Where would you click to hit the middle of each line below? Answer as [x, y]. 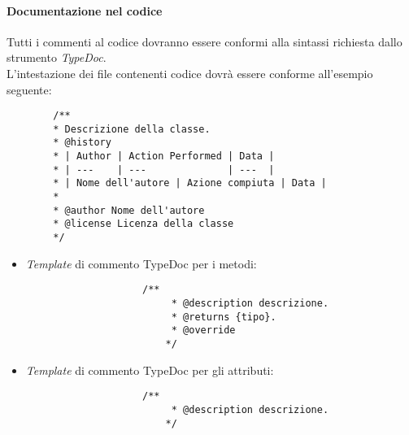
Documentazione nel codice [85, 10]
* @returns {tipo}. [224, 317]
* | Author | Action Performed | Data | [164, 157]
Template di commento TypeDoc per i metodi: [141, 263]
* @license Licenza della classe [144, 224]
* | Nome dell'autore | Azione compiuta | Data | [190, 183]
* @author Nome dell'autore [129, 210]
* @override [203, 331]
